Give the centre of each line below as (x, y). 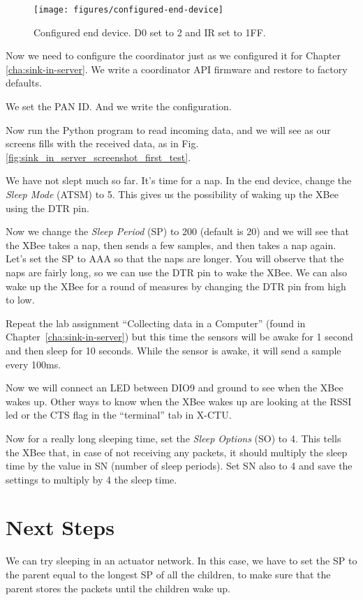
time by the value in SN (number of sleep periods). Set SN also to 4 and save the (179, 466)
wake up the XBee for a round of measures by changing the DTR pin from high (176, 286)
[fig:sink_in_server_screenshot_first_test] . (98, 157)
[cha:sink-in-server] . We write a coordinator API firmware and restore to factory (177, 69)
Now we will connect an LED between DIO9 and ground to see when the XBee (175, 388)
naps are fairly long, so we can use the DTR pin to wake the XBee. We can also (176, 272)
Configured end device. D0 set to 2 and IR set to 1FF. (150, 32)
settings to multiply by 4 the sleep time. (91, 479)
